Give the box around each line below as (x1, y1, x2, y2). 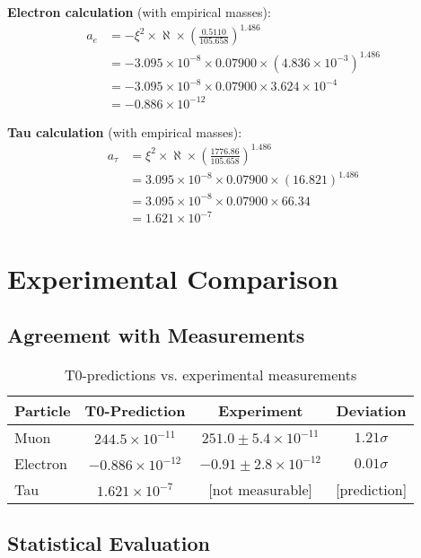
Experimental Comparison (7, 259, 338, 296)
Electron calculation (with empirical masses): (7, 3, 271, 21)
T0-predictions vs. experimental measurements (64, 364, 357, 386)
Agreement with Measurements (7, 321, 305, 349)
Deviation (336, 400, 407, 422)
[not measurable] (208, 479, 313, 501)
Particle (14, 400, 71, 422)
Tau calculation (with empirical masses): (7, 122, 242, 141)
